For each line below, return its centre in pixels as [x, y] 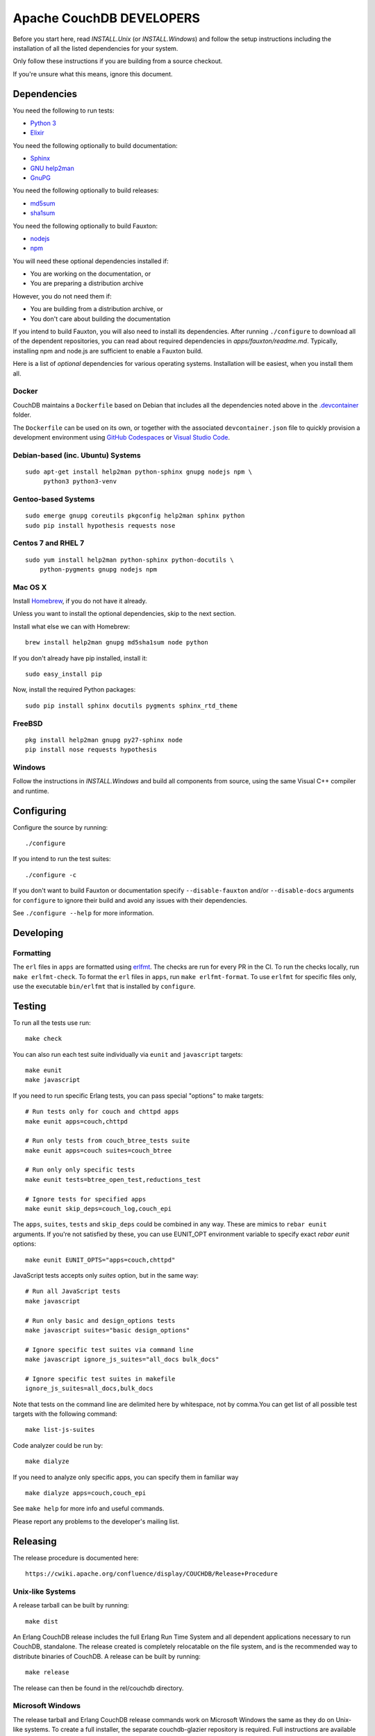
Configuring [40, 811]
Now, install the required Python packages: [74, 690]
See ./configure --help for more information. [83, 912]
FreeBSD [28, 724]
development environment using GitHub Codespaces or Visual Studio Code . [122, 437]
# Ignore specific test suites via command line [109, 1350]
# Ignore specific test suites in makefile [100, 1379]
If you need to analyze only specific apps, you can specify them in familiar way [126, 1477]
